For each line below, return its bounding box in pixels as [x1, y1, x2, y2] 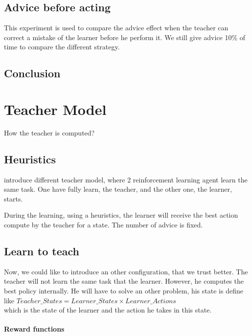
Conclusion [4, 66, 61, 81]
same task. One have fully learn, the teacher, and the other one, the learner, [4, 184, 232, 194]
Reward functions [4, 324, 65, 334]
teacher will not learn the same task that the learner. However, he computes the [4, 276, 244, 286]
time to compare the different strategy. [4, 42, 120, 52]
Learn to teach [4, 244, 79, 259]
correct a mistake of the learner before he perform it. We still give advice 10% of [4, 32, 246, 42]
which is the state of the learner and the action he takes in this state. [4, 305, 212, 315]
